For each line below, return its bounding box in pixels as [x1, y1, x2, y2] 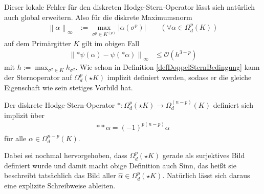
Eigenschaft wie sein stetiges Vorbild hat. [4, 82, 133, 92]
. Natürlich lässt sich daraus [162, 170, 250, 181]
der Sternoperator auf [4, 71, 72, 82]
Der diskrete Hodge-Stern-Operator [4, 99, 115, 110]
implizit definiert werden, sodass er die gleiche [107, 71, 252, 82]
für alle [4, 132, 27, 143]
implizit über [4, 109, 45, 120]
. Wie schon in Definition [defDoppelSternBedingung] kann [75, 62, 260, 72]
